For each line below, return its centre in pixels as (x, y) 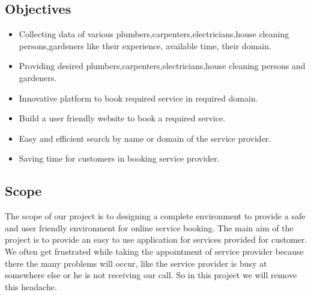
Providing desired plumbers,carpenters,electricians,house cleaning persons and (162, 66)
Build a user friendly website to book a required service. (122, 118)
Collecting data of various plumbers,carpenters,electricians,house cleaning (154, 34)
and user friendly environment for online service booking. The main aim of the (149, 227)
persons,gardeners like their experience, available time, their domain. (145, 45)
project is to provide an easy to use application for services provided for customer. (156, 239)
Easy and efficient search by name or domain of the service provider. (145, 138)
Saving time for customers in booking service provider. (119, 158)
